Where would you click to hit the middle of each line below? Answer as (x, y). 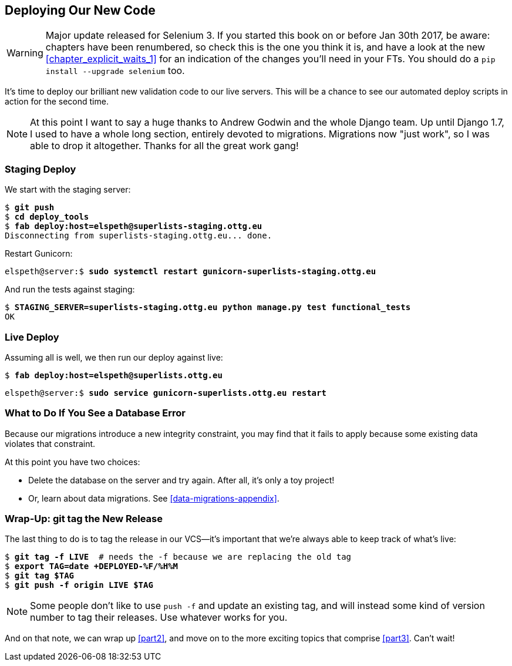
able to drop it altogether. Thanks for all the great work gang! (164, 146)
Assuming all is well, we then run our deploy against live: (114, 357)
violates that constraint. (50, 443)
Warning (25, 53)
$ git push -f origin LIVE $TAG (79, 585)
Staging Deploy (41, 169)
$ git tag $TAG (40, 576)
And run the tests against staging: (70, 290)
